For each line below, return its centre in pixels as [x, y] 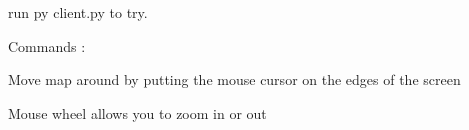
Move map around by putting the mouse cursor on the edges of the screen [234, 79]
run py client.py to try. [78, 12]
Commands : [47, 45]
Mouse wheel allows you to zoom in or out [137, 112]
